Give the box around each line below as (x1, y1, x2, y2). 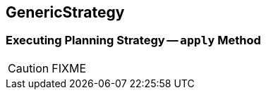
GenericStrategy (6, 4, 125, 21)
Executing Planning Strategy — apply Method (6, 33, 261, 48)
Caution (8, 61, 49, 75)
